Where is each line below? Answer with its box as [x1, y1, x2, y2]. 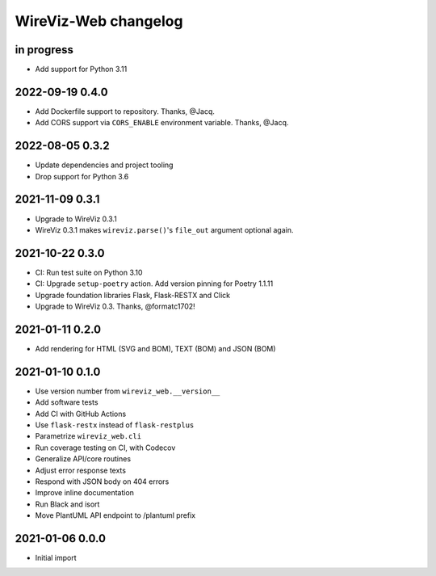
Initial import [35, 553, 77, 563]
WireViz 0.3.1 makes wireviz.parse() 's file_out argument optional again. [35, 225, 294, 234]
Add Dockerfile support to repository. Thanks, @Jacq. [35, 106, 216, 116]
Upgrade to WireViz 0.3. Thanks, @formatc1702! [35, 301, 195, 311]
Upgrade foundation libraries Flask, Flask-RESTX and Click [35, 290, 231, 300]
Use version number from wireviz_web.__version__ [35, 386, 220, 396]
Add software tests [35, 397, 99, 407]
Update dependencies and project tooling [35, 160, 174, 170]
